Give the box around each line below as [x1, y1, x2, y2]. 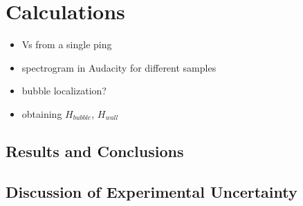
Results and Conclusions [6, 140, 184, 161]
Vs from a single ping [21, 37, 112, 52]
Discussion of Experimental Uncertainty [6, 181, 297, 202]
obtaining [21, 106, 62, 121]
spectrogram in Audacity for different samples [21, 60, 217, 74]
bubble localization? [21, 83, 107, 98]
